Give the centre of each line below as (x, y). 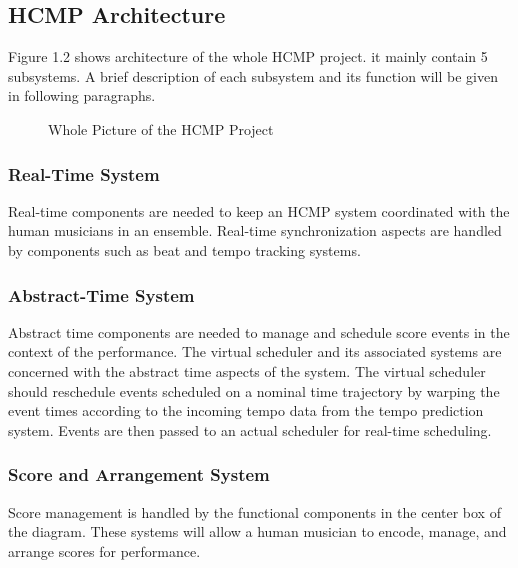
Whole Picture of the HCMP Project (161, 128)
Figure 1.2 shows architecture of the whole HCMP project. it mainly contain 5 (248, 56)
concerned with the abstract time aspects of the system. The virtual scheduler (247, 370)
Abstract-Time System (101, 294)
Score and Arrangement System (139, 474)
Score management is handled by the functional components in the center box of (254, 511)
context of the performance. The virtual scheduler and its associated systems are (255, 351)
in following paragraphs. (82, 95)
